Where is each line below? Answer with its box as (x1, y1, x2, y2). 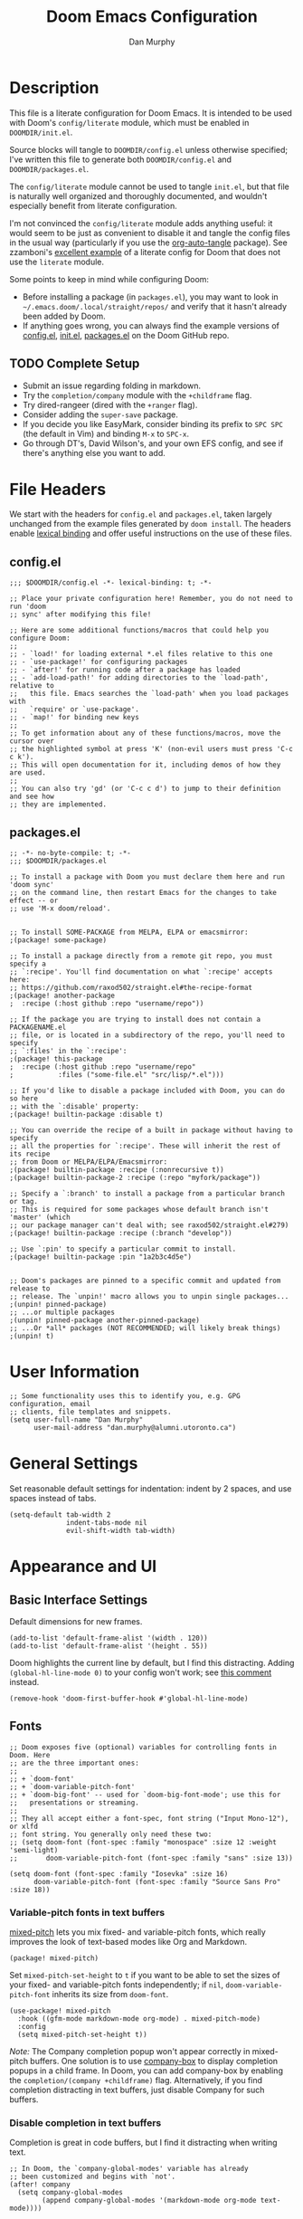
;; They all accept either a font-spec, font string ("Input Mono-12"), (9, 1814, 289, 1823)
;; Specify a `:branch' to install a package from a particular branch (9, 1189, 285, 1198)
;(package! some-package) (9, 936, 107, 945)
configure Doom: (9, 633, 71, 643)
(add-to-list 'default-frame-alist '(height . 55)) (9, 1641, 208, 1651)
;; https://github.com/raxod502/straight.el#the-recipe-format (9, 984, 253, 993)
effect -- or (9, 896, 59, 906)
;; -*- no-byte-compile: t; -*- (9, 849, 131, 858)
